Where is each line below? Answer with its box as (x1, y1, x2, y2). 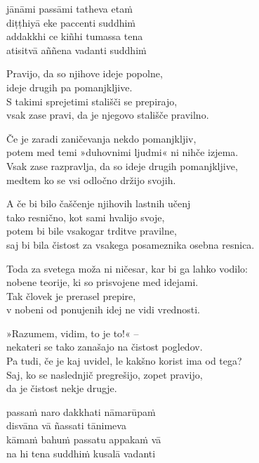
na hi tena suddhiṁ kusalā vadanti (6, 445, 156, 460)
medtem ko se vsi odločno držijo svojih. (6, 172, 176, 187)
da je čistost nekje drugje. (6, 381, 117, 396)
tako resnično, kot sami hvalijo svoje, (6, 209, 165, 224)
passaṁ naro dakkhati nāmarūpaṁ (6, 404, 156, 419)
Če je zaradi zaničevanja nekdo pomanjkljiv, (6, 131, 197, 145)
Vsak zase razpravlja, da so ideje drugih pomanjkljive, (6, 158, 238, 173)
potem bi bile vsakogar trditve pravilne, (6, 223, 177, 238)
